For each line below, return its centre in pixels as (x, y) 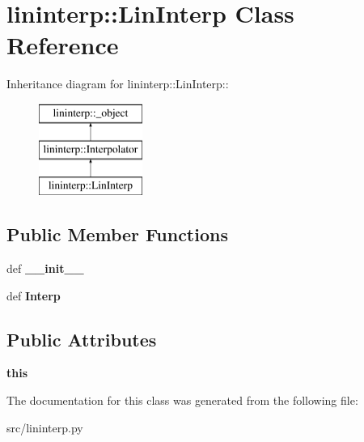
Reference (63, 45)
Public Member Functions (117, 234)
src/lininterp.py (45, 427)
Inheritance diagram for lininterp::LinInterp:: (118, 84)
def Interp (34, 295)
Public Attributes (82, 339)
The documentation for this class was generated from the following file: (182, 400)
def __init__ (45, 268)
